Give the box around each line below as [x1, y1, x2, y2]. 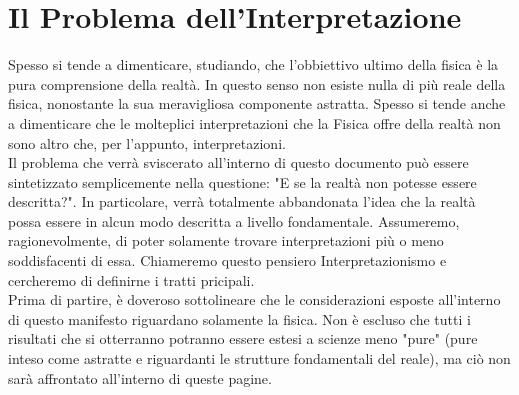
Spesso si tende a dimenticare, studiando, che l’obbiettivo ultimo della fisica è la [8, 54, 499, 75]
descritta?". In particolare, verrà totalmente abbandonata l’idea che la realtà [8, 191, 476, 212]
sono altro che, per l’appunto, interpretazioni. [8, 132, 286, 153]
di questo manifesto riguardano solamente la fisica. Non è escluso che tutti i [8, 308, 471, 329]
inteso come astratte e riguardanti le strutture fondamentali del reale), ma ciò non [8, 348, 511, 369]
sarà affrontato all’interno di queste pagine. [8, 367, 272, 388]
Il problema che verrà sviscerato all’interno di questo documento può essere [8, 152, 469, 173]
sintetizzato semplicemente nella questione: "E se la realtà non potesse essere [8, 171, 477, 192]
